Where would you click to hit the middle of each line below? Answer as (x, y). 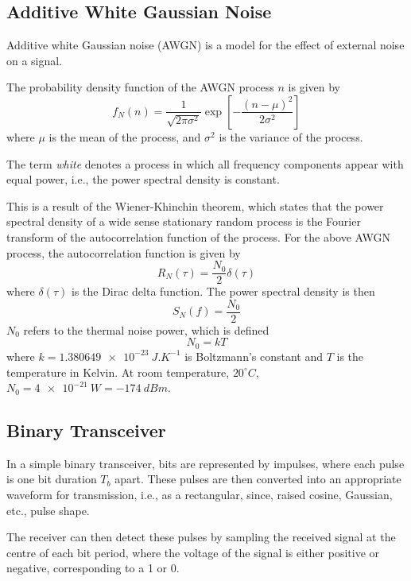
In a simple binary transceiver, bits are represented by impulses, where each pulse (205, 463)
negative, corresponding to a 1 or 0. (93, 568)
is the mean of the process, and (125, 136)
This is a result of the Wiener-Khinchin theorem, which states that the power (195, 205)
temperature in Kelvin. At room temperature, (118, 372)
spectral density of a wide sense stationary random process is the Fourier (184, 221)
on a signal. (35, 60)
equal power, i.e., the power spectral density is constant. (143, 179)
